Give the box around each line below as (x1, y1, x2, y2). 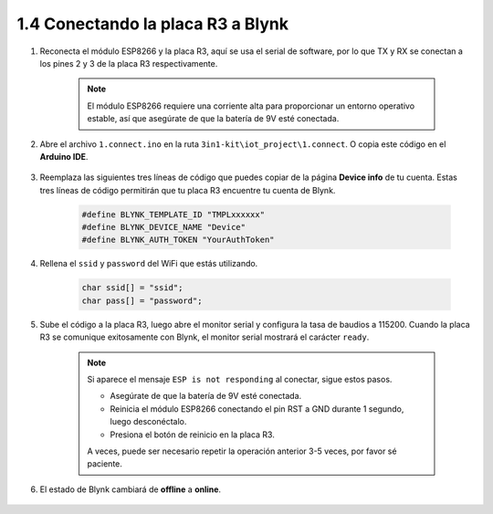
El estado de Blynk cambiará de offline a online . (39, 484, 222, 495)
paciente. (87, 458, 123, 469)
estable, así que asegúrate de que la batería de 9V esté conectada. (87, 113, 340, 124)
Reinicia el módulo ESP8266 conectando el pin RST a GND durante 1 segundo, (110, 403, 404, 414)
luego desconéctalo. (110, 416, 187, 427)
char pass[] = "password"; (81, 295, 203, 306)
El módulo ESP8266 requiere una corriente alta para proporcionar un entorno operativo (87, 100, 415, 111)
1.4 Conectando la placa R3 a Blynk (16, 14, 289, 34)
